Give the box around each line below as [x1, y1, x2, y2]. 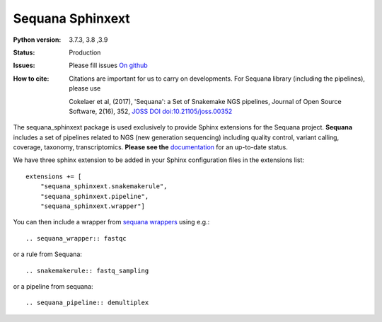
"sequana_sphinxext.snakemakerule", [40, 183, 168, 190]
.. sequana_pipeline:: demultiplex [25, 299, 149, 307]
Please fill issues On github [69, 61, 148, 70]
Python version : [13, 35, 62, 44]
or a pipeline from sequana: [13, 282, 93, 290]
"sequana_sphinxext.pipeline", [40, 192, 149, 200]
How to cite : [13, 74, 50, 83]
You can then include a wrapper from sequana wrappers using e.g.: [13, 218, 210, 226]
